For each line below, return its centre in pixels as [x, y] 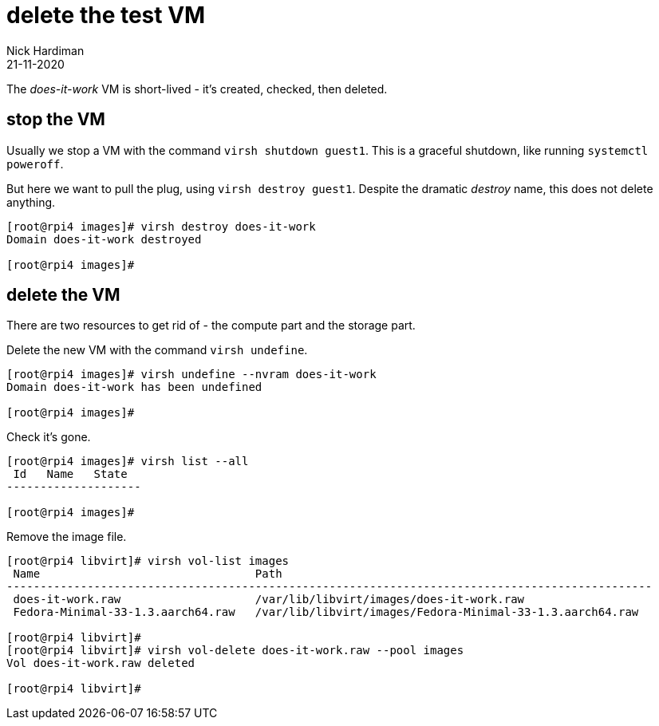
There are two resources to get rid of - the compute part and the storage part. [211, 326]
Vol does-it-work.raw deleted [101, 663]
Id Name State [70, 474]
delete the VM [63, 295]
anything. [31, 202]
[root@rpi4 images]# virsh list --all [128, 462]
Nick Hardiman [45, 50]
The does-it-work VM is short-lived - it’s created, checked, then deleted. [197, 89]
